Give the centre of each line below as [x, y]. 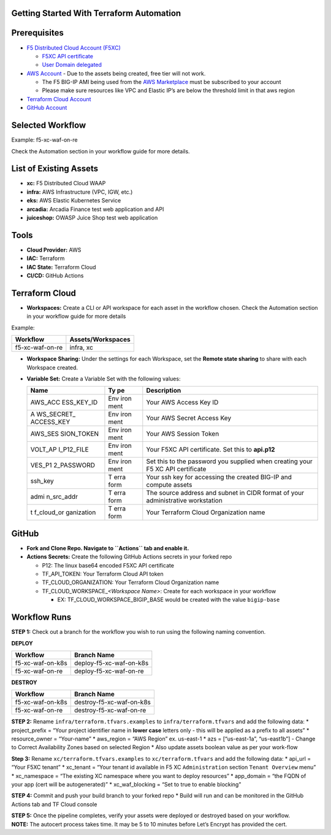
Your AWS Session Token [183, 434]
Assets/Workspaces [100, 339]
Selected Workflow [49, 125]
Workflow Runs [41, 618]
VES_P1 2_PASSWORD [63, 465]
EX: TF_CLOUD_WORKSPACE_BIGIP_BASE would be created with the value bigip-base [169, 600]
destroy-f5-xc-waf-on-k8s [112, 702]
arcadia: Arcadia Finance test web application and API [95, 209]
